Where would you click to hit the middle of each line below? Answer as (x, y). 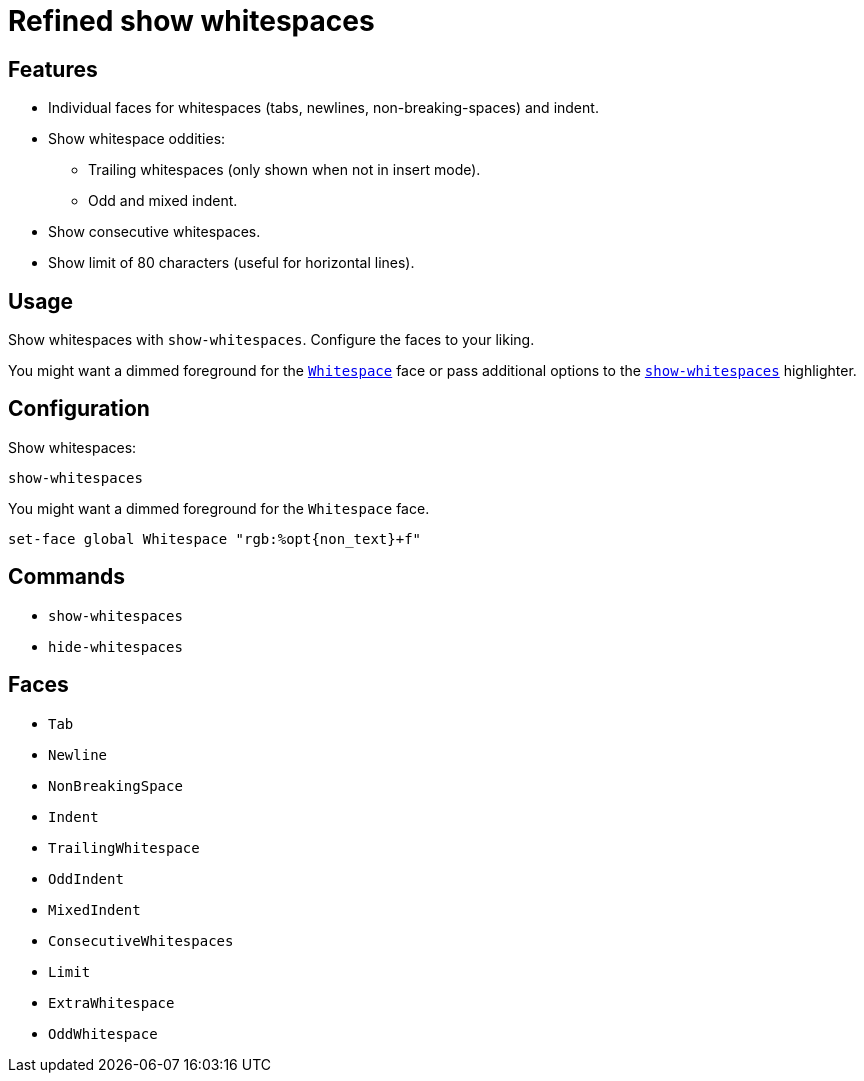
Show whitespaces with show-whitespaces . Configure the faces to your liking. (271, 340)
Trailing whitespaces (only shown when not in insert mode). (284, 170)
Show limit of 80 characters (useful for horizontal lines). (231, 263)
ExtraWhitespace (111, 1002)
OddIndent (86, 878)
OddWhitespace (103, 1033)
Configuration (79, 409)
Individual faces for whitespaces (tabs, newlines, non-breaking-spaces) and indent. (323, 108)
